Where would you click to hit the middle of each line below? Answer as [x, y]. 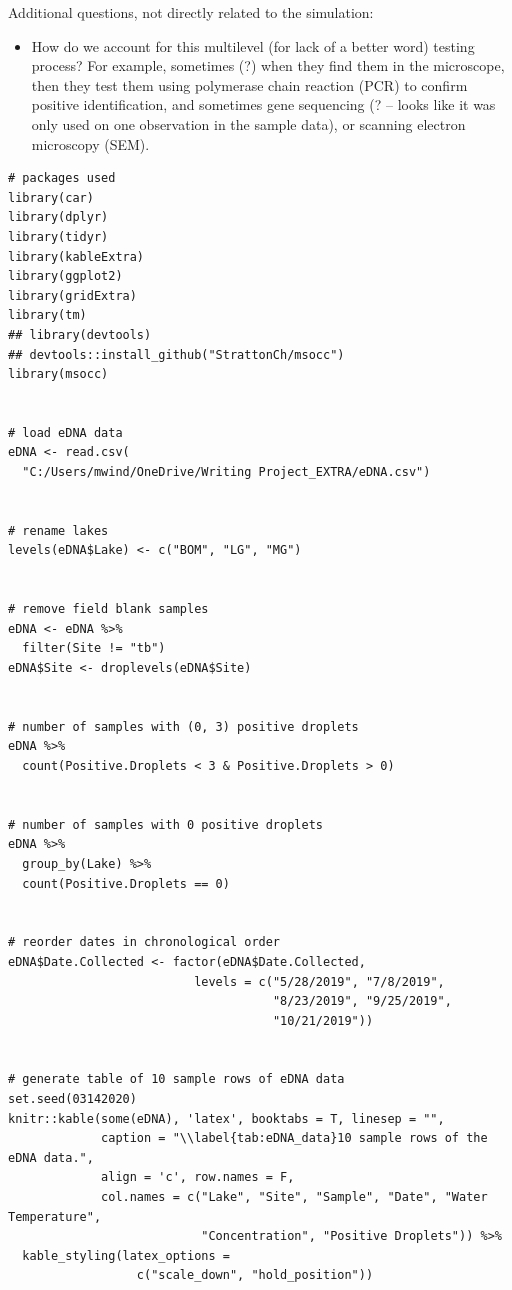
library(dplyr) [58, 217]
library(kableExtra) [76, 256]
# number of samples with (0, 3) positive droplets [183, 726]
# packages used [62, 178]
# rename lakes [58, 530]
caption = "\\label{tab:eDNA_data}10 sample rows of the [294, 1138]
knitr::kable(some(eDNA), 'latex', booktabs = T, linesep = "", [226, 1118]
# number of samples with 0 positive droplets [165, 824]
